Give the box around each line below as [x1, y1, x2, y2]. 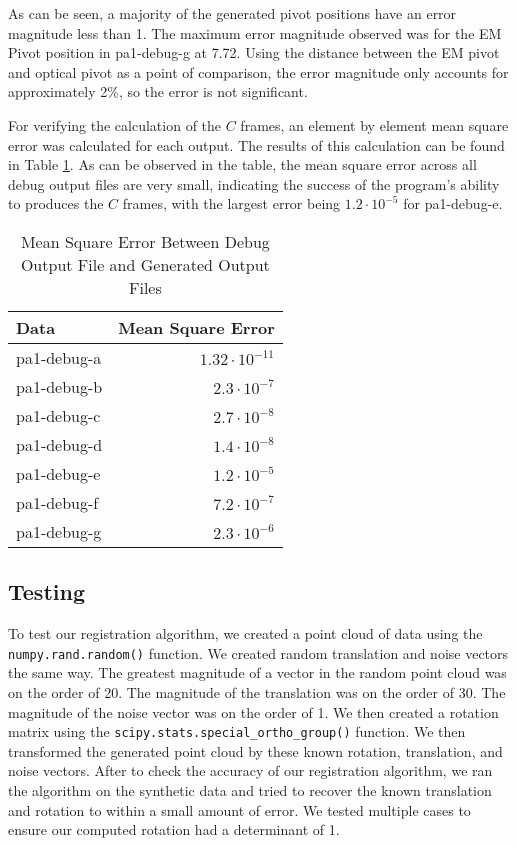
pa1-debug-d [16, 432, 103, 456]
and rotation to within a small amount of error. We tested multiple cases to [8, 799, 471, 820]
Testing [8, 576, 85, 607]
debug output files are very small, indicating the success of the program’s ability [8, 173, 500, 194]
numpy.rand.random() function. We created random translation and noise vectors [8, 642, 509, 663]
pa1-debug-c [16, 403, 101, 427]
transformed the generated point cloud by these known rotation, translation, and [8, 740, 503, 761]
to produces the [8, 193, 104, 214]
